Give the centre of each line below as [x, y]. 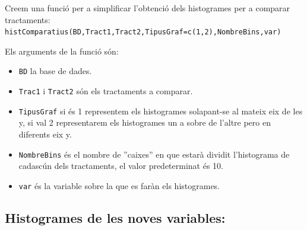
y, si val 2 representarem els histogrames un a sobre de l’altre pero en [145, 122]
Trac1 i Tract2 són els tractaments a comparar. [106, 91]
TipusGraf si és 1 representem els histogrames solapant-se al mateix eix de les [161, 111]
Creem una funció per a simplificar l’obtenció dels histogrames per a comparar [148, 8]
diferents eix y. [45, 134]
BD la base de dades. [55, 71]
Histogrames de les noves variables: [115, 217]
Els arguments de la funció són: [62, 51]
